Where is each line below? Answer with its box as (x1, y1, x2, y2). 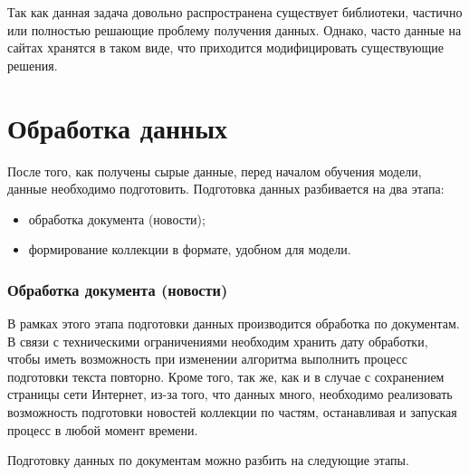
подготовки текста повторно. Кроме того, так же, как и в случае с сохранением (7, 366, 445, 385)
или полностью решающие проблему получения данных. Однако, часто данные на (7, 20, 462, 39)
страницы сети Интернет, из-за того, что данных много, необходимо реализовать (7, 385, 453, 404)
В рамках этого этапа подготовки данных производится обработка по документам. (7, 314, 460, 333)
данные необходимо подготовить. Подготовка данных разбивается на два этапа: (7, 179, 445, 198)
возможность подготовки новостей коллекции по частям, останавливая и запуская (7, 403, 457, 422)
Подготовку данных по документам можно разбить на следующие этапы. (7, 451, 409, 470)
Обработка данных (7, 109, 228, 146)
